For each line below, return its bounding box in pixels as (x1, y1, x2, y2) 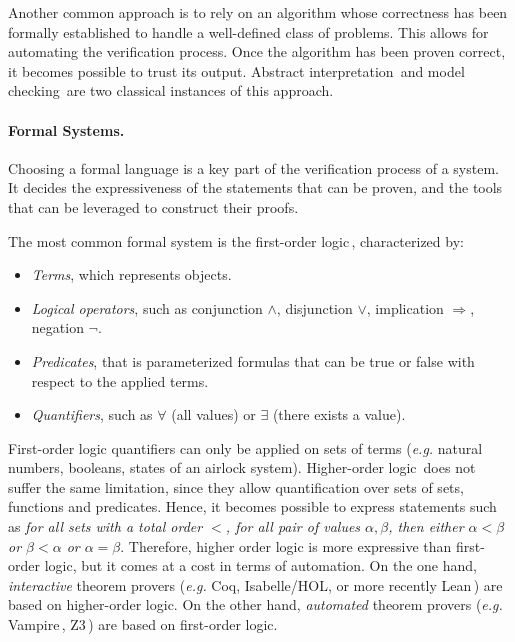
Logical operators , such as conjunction (31, 297, 263, 318)
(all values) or (171, 404, 256, 425)
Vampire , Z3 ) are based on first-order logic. (8, 614, 278, 635)
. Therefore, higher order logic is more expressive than (120, 535, 452, 556)
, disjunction (276, 297, 353, 318)
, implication (366, 297, 444, 318)
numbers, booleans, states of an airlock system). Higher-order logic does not (8, 457, 476, 478)
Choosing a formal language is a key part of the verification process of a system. (8, 157, 499, 178)
